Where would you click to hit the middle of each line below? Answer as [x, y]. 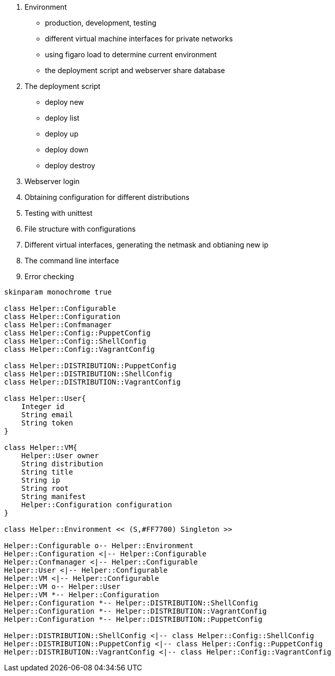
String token [47, 423]
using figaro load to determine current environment [131, 54]
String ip [41, 480]
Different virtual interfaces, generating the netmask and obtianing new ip [147, 245]
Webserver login [52, 181]
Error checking [49, 276]
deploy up [62, 134]
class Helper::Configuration [62, 317]
